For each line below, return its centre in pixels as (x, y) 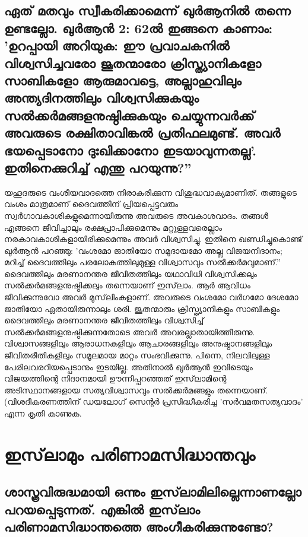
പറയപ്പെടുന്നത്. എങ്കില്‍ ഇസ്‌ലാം (102, 509)
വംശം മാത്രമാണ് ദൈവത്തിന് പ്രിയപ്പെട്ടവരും (91, 204)
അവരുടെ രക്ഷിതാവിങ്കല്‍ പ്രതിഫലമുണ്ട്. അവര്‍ (142, 133)
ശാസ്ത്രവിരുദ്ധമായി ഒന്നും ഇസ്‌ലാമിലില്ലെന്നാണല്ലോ (153, 492)
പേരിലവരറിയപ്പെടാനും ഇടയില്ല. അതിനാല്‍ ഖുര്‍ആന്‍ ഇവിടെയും (128, 366)
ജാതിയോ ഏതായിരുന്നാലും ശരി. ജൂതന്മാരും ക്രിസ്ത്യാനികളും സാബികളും (142, 308)
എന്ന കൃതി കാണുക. (43, 413)
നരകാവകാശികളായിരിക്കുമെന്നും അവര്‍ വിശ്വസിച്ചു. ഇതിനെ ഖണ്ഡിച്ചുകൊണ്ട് (153, 239)
